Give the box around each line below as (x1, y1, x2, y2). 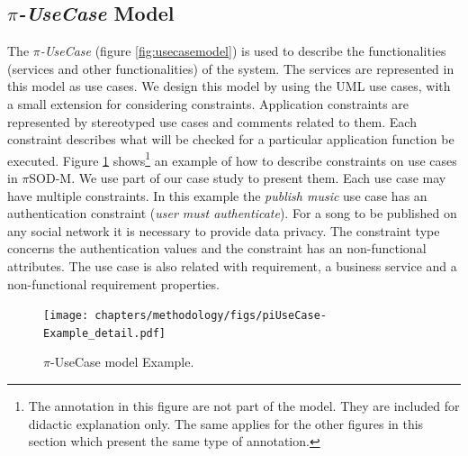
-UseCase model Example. (49, 352, 194, 371)
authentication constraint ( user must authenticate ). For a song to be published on (7, 204, 457, 223)
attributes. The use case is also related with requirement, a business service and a (7, 256, 457, 275)
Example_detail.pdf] (43, 326, 166, 340)
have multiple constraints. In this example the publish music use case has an (7, 186, 427, 205)
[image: (43, 309, 89, 323)
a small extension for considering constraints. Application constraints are (7, 94, 409, 113)
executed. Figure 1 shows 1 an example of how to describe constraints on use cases (7, 148, 457, 169)
